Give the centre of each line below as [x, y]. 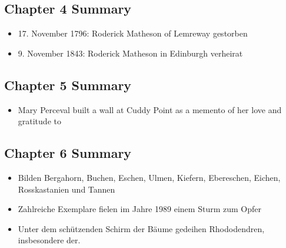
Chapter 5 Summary [68, 85]
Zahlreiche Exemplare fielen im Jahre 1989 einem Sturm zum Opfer [139, 209]
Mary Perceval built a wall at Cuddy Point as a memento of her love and [150, 109]
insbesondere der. [49, 240]
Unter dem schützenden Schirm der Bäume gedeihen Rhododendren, [141, 228]
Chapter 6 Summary [68, 153]
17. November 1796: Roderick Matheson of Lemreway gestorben [133, 33]
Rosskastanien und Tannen [66, 189]
